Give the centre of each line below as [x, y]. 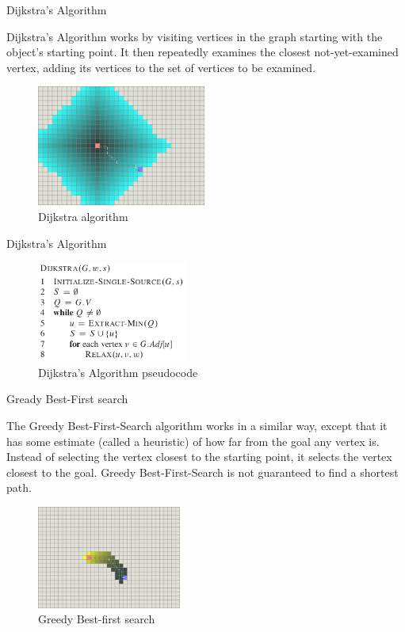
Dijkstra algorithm [83, 216]
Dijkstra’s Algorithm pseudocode [118, 372]
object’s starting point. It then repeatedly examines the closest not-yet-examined [202, 52]
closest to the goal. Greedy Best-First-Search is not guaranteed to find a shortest [202, 472]
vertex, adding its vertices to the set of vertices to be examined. [161, 67]
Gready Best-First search [67, 399]
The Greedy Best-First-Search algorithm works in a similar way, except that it [197, 425]
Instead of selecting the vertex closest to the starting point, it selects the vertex [199, 457]
